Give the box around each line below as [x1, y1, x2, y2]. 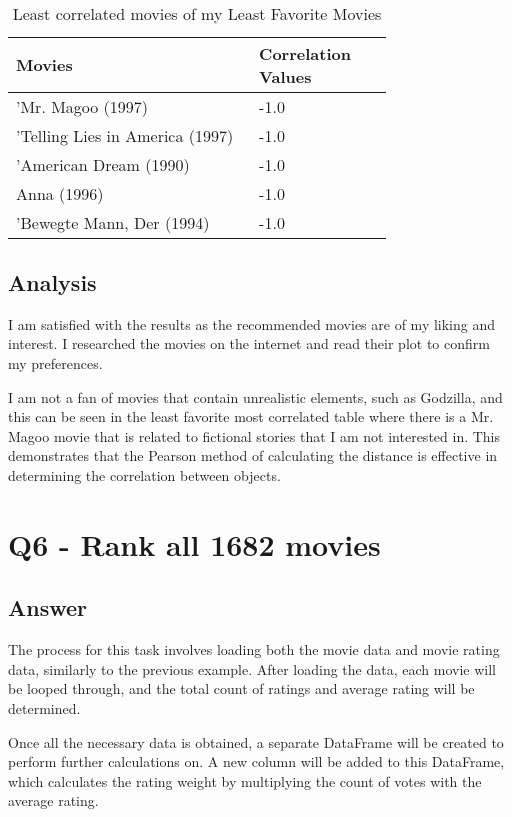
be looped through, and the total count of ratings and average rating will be [8, 678, 475, 699]
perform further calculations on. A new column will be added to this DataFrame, [8, 751, 505, 772]
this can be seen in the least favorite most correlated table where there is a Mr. [8, 406, 494, 427]
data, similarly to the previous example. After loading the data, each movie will [8, 658, 496, 679]
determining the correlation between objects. [8, 464, 281, 485]
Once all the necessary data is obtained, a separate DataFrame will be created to [8, 731, 504, 752]
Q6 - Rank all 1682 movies [8, 523, 381, 564]
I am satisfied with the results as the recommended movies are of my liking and [8, 313, 496, 334]
